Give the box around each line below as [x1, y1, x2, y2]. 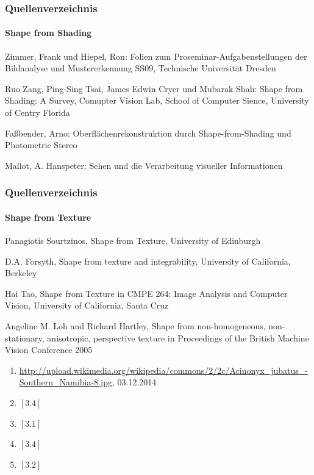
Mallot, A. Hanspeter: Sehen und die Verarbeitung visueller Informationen [5, 159, 283, 171]
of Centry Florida [5, 106, 70, 119]
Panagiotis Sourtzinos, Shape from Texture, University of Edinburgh [5, 234, 261, 247]
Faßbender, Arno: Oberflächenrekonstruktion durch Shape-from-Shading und [5, 126, 291, 139]
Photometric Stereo [5, 138, 77, 151]
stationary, [5, 331, 45, 344]
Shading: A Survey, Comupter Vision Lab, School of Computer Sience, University [5, 94, 309, 107]
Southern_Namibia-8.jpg [19, 376, 112, 388]
